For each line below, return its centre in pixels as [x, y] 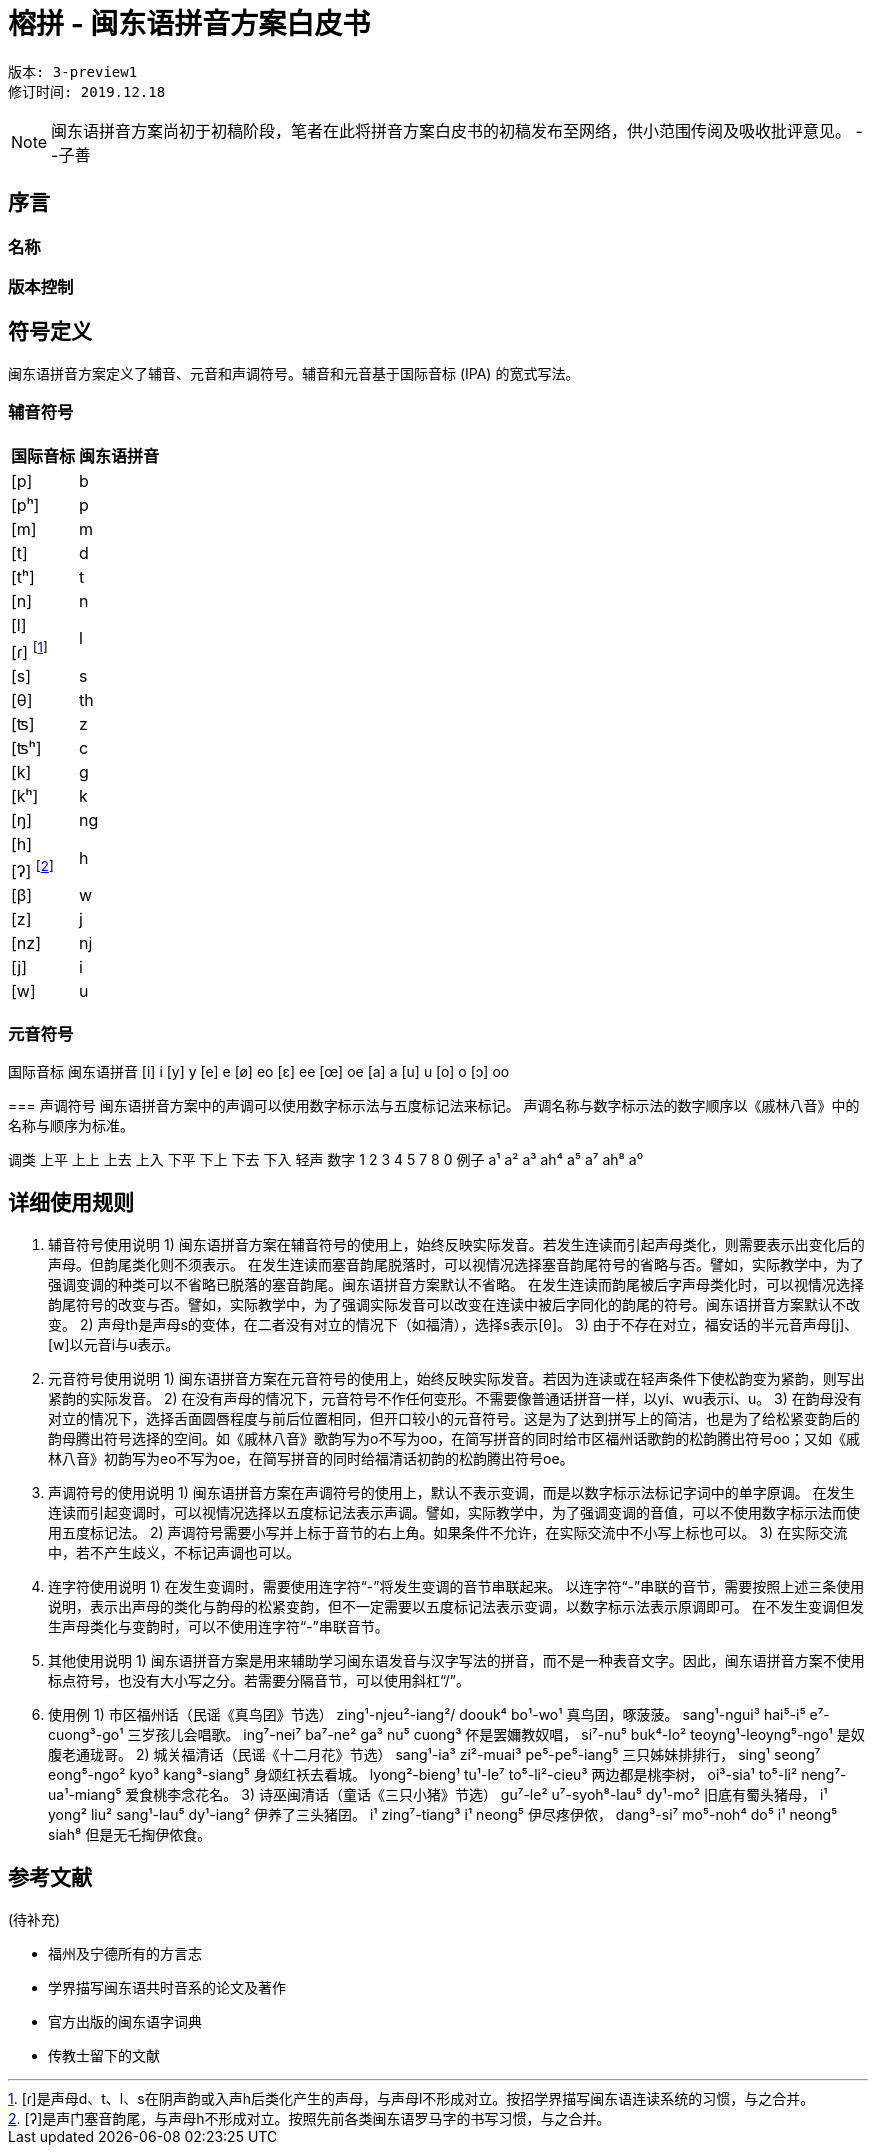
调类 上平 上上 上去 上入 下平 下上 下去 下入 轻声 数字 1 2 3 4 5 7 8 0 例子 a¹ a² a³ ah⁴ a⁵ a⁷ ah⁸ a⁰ [326, 1159]
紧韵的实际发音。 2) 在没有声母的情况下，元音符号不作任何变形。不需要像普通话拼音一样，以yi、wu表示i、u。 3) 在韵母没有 [455, 1398]
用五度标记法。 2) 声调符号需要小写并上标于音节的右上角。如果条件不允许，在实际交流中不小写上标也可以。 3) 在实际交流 [448, 1532]
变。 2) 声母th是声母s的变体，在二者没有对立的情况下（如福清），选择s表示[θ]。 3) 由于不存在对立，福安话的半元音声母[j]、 [453, 1324]
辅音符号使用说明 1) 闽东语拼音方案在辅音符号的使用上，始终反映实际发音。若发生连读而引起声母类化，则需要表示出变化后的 [456, 1244]
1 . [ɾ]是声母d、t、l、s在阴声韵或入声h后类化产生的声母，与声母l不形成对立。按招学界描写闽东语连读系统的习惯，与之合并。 [411, 2098]
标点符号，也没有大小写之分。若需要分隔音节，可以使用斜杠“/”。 [259, 1680]
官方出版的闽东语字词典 [125, 2021]
